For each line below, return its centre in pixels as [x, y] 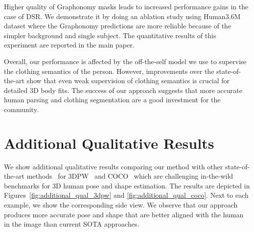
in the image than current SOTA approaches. [72, 224]
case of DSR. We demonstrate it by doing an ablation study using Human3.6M [122, 16]
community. [21, 109]
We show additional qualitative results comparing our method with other [114, 166]
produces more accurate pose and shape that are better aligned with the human [124, 214]
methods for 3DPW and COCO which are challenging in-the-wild [130, 176]
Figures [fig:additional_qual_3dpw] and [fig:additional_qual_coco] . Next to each [126, 195]
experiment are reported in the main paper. [69, 45]
